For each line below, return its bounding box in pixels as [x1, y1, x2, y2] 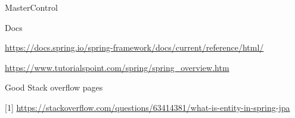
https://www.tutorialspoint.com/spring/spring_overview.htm [5, 61, 229, 73]
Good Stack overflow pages [5, 81, 103, 94]
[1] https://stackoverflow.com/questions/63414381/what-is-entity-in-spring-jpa [5, 101, 290, 113]
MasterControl [5, 1, 58, 13]
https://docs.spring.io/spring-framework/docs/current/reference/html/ [5, 41, 264, 54]
